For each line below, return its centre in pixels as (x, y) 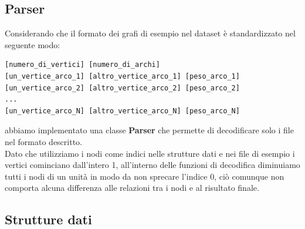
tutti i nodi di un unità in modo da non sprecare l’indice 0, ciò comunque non (145, 176)
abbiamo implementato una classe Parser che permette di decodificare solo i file (149, 130)
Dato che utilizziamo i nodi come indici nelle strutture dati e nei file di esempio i (150, 153)
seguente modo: (33, 44)
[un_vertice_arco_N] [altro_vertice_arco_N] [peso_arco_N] (122, 111)
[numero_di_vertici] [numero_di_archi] (82, 65)
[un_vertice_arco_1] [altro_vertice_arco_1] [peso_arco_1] (122, 76)
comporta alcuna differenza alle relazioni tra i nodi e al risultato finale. (132, 188)
